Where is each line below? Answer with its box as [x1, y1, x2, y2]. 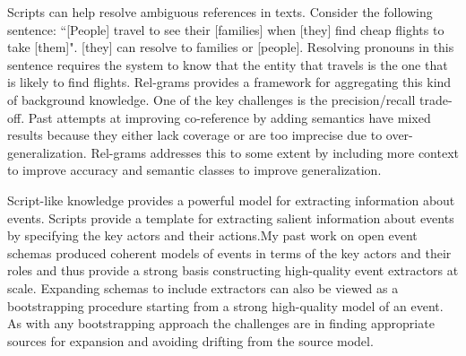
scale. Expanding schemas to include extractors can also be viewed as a [7, 278, 399, 297]
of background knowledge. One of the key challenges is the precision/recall [7, 90, 416, 109]
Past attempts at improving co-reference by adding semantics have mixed [28, 108, 431, 126]
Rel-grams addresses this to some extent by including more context [91, 143, 459, 161]
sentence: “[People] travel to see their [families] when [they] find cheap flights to [7, 20, 444, 39]
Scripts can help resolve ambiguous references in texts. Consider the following [7, 3, 433, 21]
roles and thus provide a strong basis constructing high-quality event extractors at [7, 261, 459, 280]
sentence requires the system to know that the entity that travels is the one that [7, 55, 448, 74]
